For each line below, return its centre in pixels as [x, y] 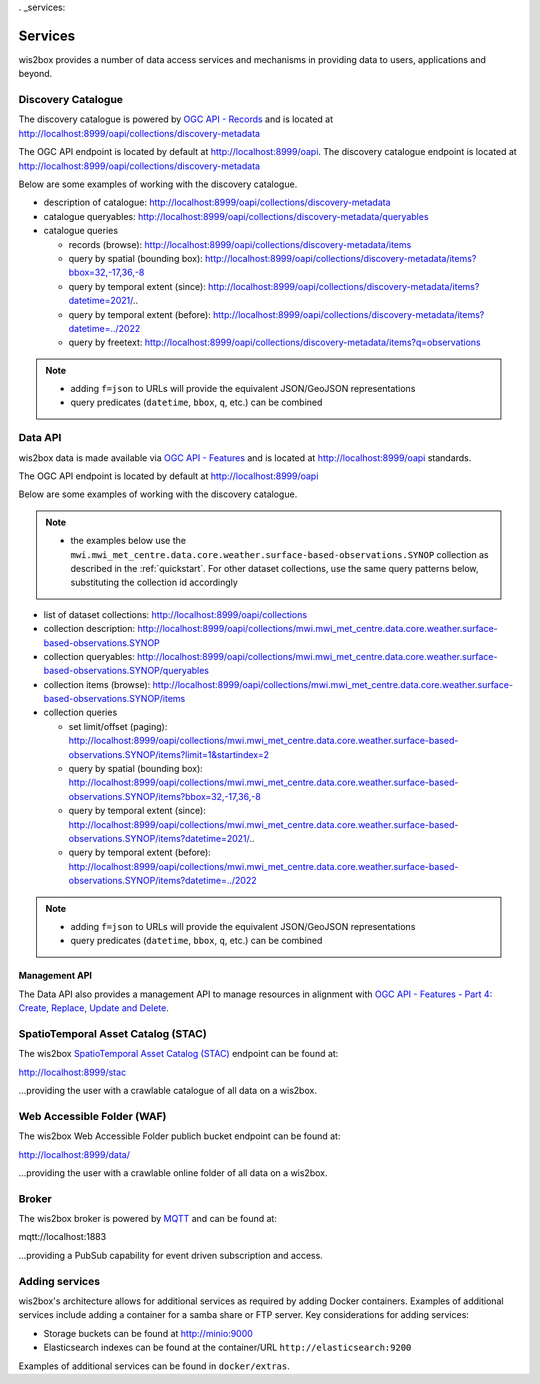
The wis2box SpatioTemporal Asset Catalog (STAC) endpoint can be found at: [178, 1054]
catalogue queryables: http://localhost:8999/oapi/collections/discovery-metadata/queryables [236, 216]
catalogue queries [81, 231]
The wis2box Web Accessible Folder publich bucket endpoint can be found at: [179, 1136]
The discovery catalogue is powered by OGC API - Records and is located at [176, 119]
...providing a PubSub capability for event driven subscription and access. [171, 1255]
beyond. [35, 74]
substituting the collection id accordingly [154, 582]
